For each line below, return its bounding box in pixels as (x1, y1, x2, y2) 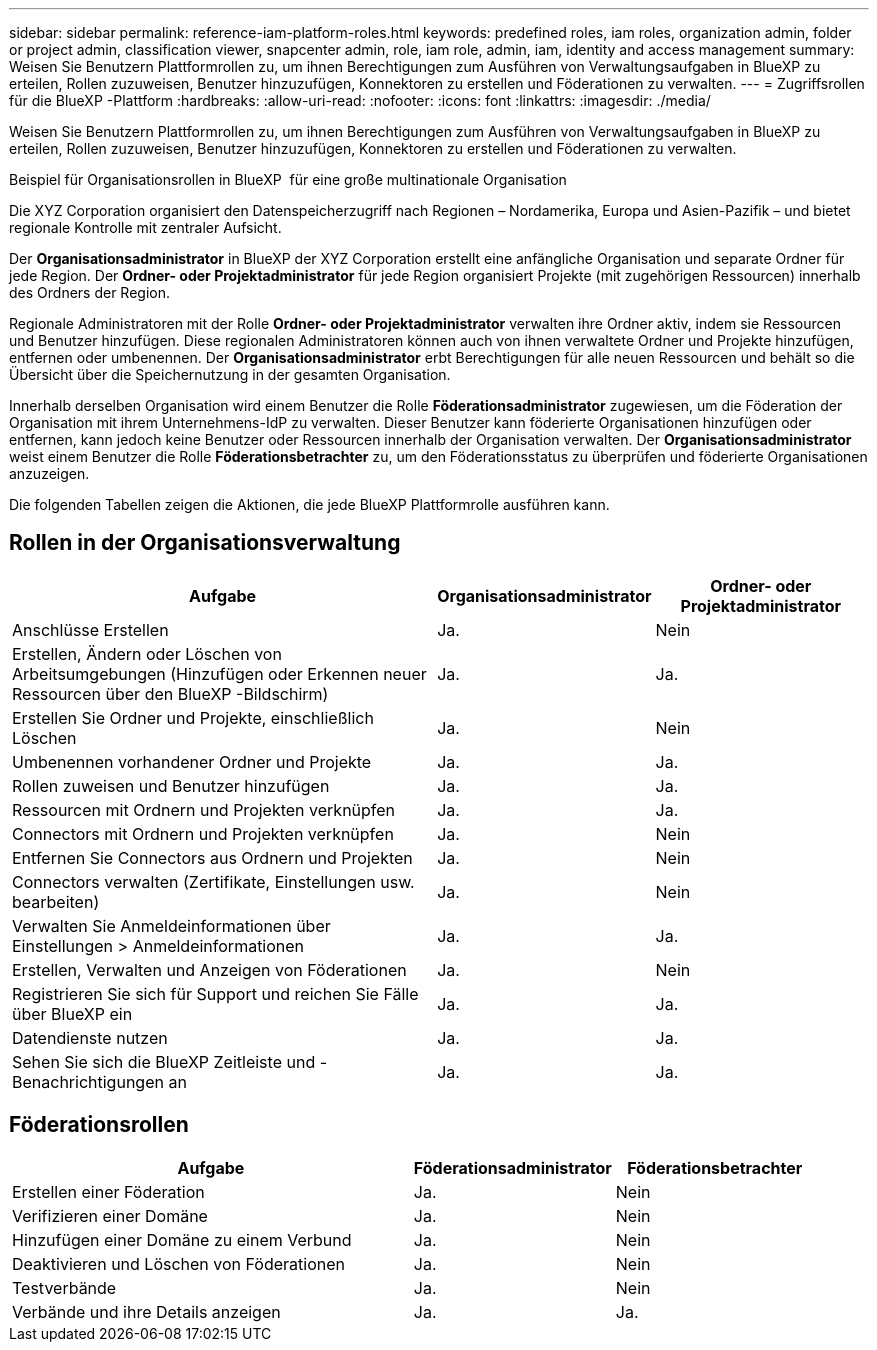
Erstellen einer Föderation (12, 1181, 205, 1202)
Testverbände (12, 1277, 117, 1298)
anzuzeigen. (9, 465, 90, 482)
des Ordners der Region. (9, 284, 170, 301)
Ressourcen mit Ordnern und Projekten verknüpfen (12, 799, 396, 820)
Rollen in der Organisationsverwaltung (9, 530, 401, 556)
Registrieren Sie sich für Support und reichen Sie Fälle (12, 983, 419, 1004)
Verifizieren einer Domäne (12, 1205, 208, 1226)
